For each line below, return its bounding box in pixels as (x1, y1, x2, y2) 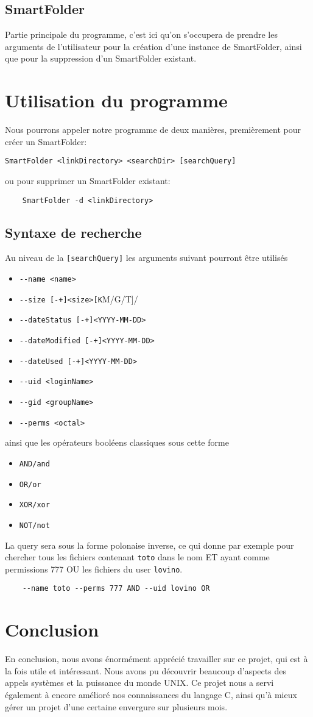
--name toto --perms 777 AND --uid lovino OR (22, 584, 210, 593)
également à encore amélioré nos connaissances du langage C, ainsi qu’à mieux (5, 688, 297, 701)
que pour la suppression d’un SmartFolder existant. (5, 52, 197, 65)
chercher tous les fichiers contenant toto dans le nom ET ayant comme (5, 551, 270, 563)
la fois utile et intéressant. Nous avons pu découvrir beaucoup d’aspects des (5, 664, 286, 677)
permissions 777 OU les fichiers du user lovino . (5, 562, 183, 575)
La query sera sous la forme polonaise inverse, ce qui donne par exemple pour (5, 538, 294, 551)
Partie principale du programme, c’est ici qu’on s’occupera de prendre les (5, 28, 278, 41)
